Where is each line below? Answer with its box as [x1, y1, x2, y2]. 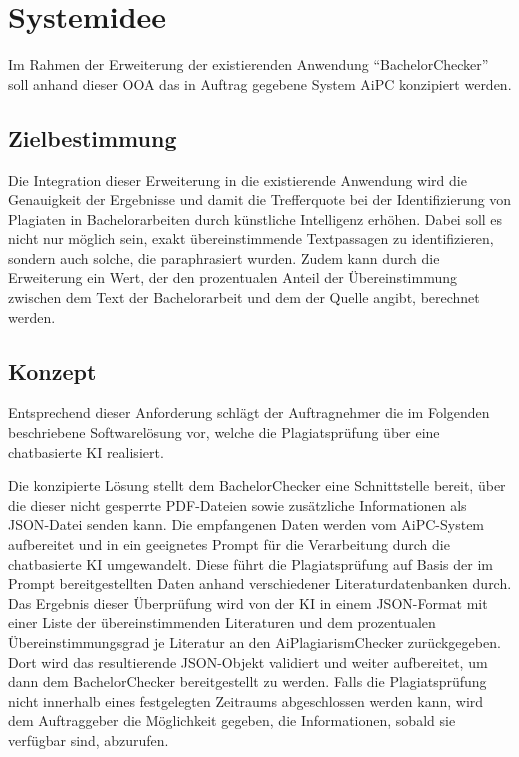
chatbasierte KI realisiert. [8, 441, 164, 462]
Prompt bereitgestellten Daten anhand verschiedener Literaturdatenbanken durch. [8, 573, 512, 594]
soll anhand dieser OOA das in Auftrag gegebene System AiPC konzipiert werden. [8, 73, 512, 94]
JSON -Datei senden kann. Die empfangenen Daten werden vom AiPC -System [8, 514, 485, 535]
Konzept [8, 355, 97, 386]
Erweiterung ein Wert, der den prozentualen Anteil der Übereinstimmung [8, 267, 457, 288]
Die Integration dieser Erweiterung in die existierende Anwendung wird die [8, 169, 467, 190]
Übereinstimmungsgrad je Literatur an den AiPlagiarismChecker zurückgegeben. [8, 632, 501, 652]
